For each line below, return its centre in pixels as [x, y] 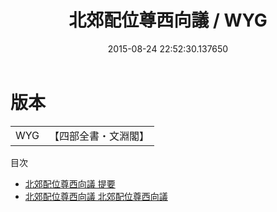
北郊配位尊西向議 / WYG [168, 20]
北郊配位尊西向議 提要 [70, 183]
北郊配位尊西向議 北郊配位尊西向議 [96, 196]
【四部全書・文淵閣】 [99, 136]
